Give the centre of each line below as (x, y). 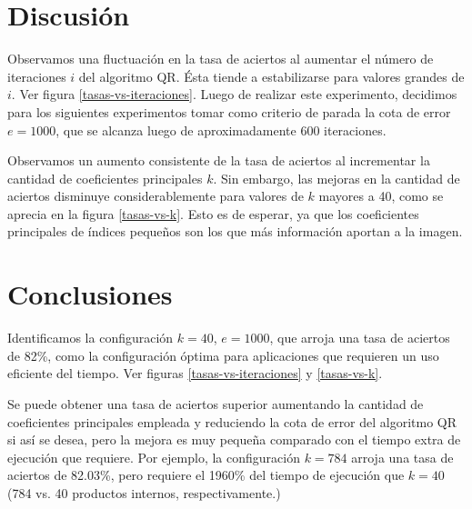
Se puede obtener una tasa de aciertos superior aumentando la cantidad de (216, 403)
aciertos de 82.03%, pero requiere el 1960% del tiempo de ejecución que (206, 475)
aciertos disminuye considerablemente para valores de (156, 196)
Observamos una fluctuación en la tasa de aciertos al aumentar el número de (221, 59)
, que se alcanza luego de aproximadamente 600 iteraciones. (221, 130)
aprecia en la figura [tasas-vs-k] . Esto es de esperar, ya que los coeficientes (213, 213)
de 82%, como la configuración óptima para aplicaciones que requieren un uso (223, 355)
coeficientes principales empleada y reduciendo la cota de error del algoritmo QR (232, 421)
